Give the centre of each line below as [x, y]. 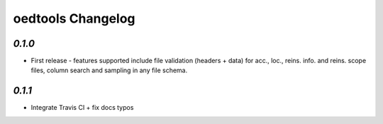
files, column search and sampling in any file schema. [109, 70]
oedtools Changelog [74, 18]
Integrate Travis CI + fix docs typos [82, 108]
